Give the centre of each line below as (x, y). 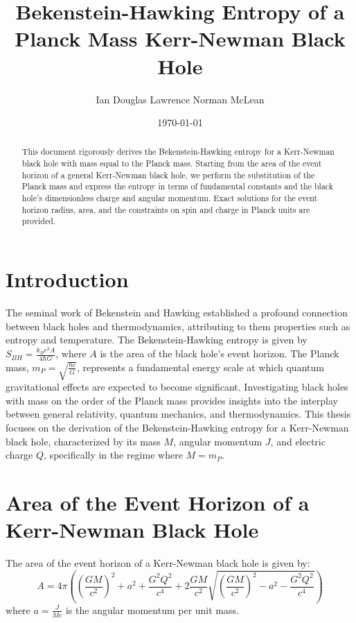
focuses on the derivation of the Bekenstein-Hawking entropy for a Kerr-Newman (177, 427)
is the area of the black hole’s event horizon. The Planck (220, 353)
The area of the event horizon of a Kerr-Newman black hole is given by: (158, 563)
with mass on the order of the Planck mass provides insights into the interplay (172, 400)
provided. (39, 221)
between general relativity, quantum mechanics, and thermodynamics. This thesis (178, 414)
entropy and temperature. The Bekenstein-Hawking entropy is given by (157, 340)
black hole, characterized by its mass (83, 441)
